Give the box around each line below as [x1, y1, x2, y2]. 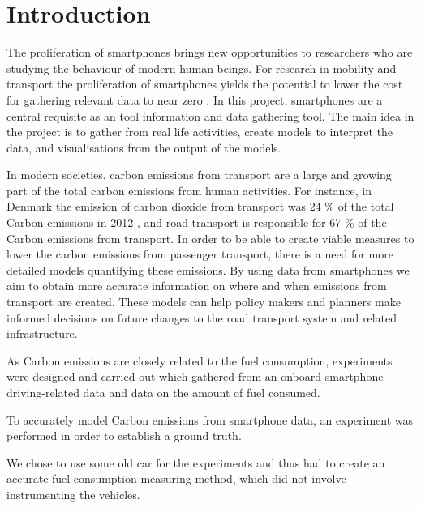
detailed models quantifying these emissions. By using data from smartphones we [6, 261, 410, 278]
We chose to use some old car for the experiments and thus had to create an [6, 454, 385, 471]
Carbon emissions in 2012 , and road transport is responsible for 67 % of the [6, 214, 387, 231]
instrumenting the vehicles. [6, 485, 140, 502]
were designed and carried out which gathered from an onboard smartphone [6, 368, 384, 385]
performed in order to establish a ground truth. [6, 427, 242, 444]
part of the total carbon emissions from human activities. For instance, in [6, 181, 372, 199]
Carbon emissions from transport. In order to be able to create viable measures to [6, 229, 415, 246]
